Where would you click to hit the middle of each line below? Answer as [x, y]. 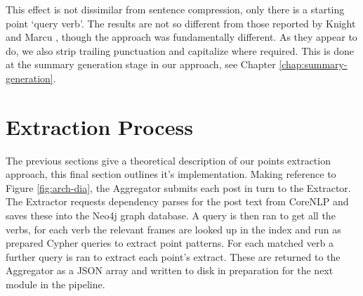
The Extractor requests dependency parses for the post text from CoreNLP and [177, 201]
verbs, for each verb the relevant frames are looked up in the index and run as [173, 229]
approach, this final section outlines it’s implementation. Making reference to [171, 174]
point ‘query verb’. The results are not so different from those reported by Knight [181, 23]
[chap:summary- [313, 64]
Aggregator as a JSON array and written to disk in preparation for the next [170, 270]
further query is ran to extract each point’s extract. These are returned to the [173, 256]
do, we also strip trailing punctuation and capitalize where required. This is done [180, 50]
